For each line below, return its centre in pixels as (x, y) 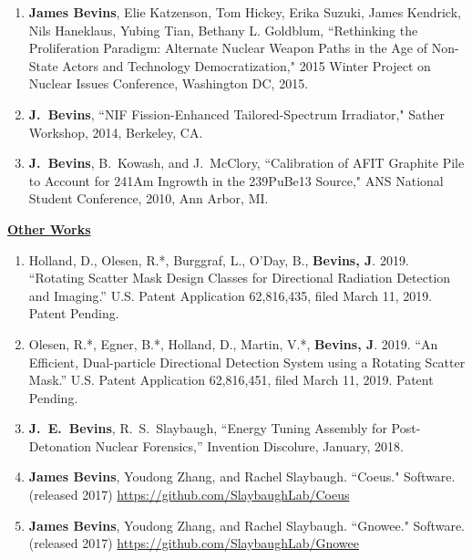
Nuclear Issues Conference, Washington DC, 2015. (169, 83)
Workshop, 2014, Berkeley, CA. (116, 132)
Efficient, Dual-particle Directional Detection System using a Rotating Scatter (247, 362)
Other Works (49, 228)
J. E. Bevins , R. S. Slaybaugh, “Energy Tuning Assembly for (208, 428)
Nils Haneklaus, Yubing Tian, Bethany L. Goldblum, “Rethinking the (223, 30)
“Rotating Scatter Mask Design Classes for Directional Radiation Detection (240, 278)
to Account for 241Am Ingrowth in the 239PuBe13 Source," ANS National (236, 180)
